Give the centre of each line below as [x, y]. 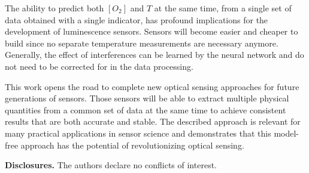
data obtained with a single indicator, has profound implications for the [137, 19]
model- [287, 133]
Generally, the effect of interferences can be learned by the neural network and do [154, 55]
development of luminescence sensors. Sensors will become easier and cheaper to [152, 31]
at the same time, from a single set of [223, 8]
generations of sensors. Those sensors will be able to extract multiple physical [147, 98]
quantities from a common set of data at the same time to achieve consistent [146, 109]
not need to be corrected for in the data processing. [99, 66]
